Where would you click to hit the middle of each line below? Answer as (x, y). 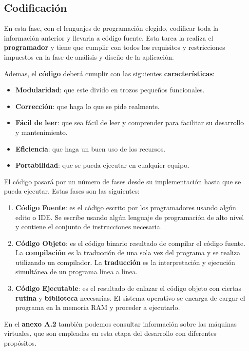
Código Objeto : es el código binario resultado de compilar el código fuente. (130, 243)
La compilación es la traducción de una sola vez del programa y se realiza (128, 252)
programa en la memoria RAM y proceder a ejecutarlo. (98, 307)
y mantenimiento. (41, 132)
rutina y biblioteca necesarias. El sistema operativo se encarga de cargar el (130, 297)
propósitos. (20, 343)
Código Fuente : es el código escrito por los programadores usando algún (126, 207)
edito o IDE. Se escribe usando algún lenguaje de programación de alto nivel (130, 217)
